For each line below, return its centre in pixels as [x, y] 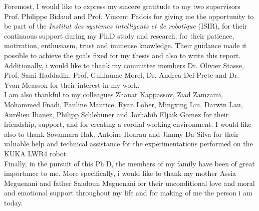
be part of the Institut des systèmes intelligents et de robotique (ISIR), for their [126, 26]
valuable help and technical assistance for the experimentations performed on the [128, 144]
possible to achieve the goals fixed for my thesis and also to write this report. [122, 55]
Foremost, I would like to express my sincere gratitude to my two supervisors [122, 6]
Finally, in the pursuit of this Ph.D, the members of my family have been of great [129, 163]
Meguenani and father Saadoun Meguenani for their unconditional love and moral [129, 183]
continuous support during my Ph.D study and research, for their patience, [119, 35]
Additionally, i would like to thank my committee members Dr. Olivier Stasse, [124, 65]
